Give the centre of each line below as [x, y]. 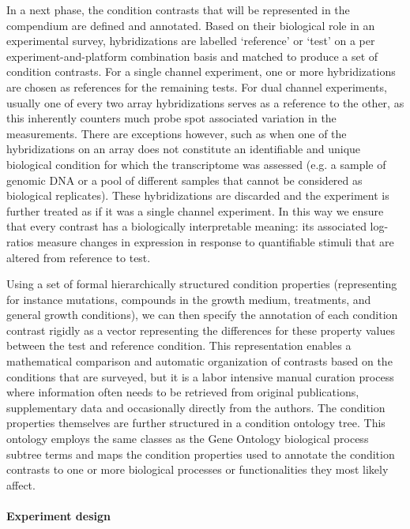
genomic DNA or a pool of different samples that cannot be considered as [184, 180]
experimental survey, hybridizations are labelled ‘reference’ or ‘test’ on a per [191, 41]
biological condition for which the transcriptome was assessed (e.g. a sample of [196, 164]
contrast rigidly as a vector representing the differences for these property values [201, 330]
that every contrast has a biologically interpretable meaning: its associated [186, 226]
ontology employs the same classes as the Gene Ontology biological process [188, 439]
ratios [20, 241]
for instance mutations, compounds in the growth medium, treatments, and [189, 299]
